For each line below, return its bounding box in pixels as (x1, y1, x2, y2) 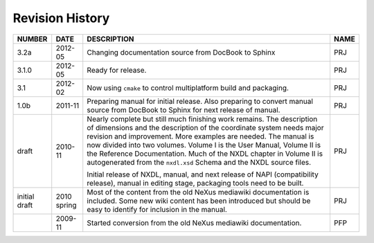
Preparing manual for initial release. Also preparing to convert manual (87, 96, 313, 106)
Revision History (12, 10, 110, 26)
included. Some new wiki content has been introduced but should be (87, 196, 311, 206)
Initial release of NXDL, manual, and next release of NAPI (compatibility (87, 170, 319, 179)
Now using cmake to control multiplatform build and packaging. (87, 83, 289, 93)
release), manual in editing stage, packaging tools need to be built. (87, 178, 304, 188)
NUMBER (17, 34, 48, 44)
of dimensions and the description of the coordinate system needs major (87, 123, 324, 132)
